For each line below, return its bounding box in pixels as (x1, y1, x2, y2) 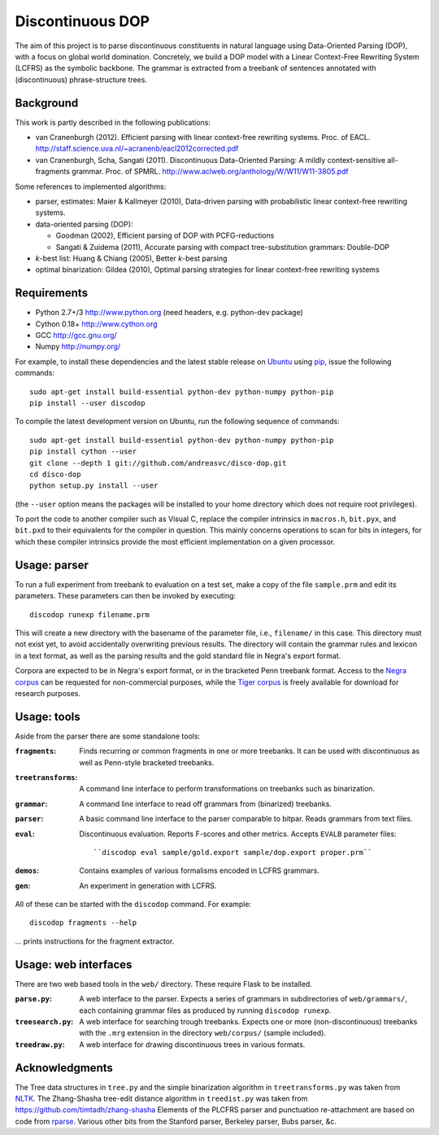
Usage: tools (15, 709, 80, 724)
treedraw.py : (15, 1039, 65, 1050)
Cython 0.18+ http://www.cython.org (35, 318, 158, 329)
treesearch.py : (15, 1016, 74, 1026)
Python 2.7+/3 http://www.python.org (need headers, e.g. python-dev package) (35, 308, 304, 318)
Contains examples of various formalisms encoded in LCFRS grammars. (79, 865, 320, 875)
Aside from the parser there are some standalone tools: (15, 731, 201, 741)
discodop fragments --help (29, 918, 137, 927)
